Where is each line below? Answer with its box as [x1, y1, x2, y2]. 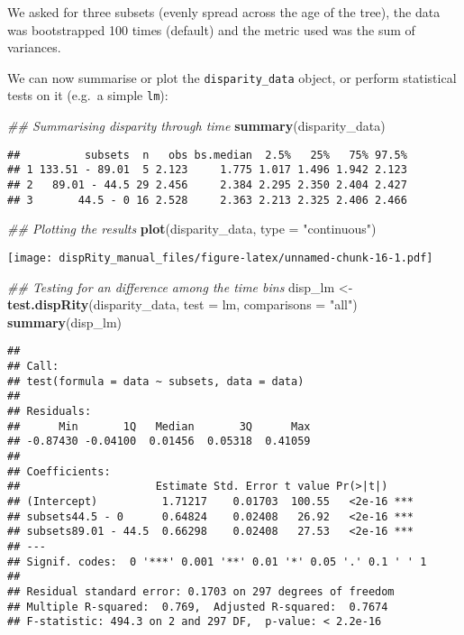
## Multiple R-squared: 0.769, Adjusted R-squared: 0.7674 [7, 600, 388, 613]
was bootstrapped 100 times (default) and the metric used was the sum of [7, 20, 415, 39]
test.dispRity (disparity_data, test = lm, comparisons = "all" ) [7, 295, 358, 314]
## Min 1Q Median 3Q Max [7, 419, 311, 433]
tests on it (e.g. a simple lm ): [7, 86, 168, 105]
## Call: [7, 360, 59, 373]
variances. [7, 38, 61, 57]
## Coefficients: [7, 465, 111, 478]
